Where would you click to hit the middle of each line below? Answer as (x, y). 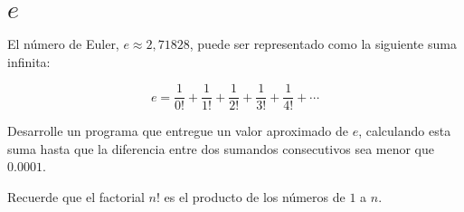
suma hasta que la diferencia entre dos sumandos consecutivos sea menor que (221, 148)
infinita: (29, 61)
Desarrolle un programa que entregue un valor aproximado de (178, 131)
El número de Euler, (63, 43)
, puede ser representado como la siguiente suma (323, 43)
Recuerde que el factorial (76, 196)
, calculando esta (405, 131)
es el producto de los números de (255, 196)
